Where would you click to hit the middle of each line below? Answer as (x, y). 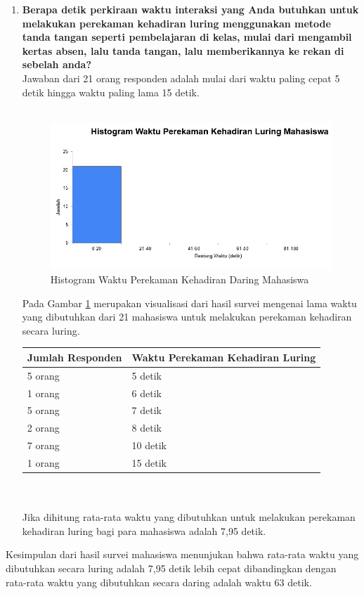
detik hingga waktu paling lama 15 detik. (111, 92)
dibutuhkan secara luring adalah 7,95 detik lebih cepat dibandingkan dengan (171, 568)
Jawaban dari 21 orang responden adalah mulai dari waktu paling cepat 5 (181, 78)
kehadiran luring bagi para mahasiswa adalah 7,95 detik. (144, 530)
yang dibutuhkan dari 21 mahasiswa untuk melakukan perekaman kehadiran (187, 317)
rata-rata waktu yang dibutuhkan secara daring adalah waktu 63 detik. (159, 582)
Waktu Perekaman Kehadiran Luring (224, 357)
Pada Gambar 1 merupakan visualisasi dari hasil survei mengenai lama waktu (189, 303)
